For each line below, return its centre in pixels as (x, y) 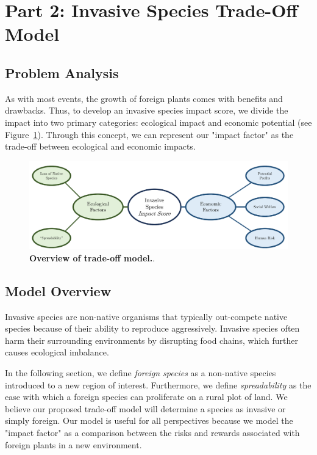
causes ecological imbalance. (57, 352)
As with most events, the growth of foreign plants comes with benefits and (144, 98)
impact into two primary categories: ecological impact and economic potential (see (158, 122)
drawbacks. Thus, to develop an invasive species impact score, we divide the (147, 110)
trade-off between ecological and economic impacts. (100, 146)
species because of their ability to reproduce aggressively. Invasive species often (152, 328)
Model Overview (58, 290)
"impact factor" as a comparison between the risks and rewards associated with (152, 432)
